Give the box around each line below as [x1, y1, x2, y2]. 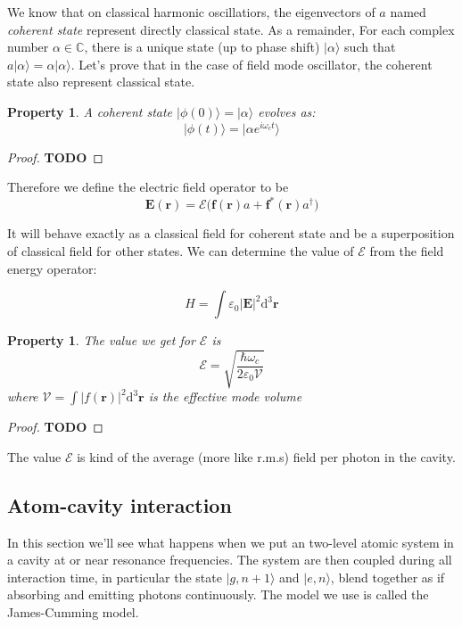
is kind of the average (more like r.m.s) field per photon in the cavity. [77, 447, 456, 466]
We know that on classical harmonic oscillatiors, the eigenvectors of [7, 3, 375, 21]
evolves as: [258, 102, 316, 120]
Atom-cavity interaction [7, 491, 232, 518]
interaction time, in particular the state [7, 567, 222, 586]
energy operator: [7, 259, 97, 277]
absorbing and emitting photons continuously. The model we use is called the [7, 585, 429, 604]
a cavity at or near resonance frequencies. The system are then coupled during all [7, 550, 452, 569]
